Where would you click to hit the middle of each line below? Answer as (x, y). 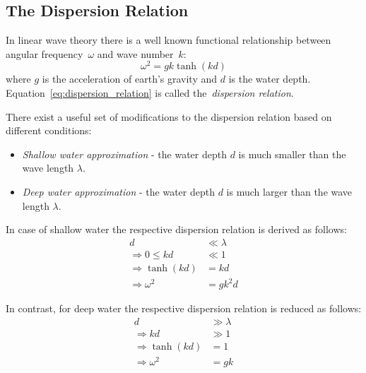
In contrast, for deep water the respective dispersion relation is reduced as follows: (184, 308)
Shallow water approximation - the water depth (124, 154)
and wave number (135, 53)
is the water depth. (270, 79)
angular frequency (45, 53)
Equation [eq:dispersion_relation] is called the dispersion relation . (150, 93)
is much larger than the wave (289, 192)
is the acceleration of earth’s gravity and (130, 79)
